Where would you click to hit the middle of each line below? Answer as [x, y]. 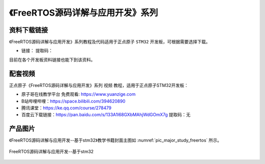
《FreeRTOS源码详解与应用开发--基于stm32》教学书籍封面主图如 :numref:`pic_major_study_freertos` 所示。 [115, 140]
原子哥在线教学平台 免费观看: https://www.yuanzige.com [79, 94]
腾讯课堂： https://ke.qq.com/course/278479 [66, 108]
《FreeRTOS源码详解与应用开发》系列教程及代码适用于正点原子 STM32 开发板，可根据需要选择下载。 [110, 42]
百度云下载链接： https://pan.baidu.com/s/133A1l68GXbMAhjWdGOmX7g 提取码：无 [106, 115]
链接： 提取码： [37, 51]
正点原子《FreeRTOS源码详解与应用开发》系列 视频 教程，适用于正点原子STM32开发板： [99, 85]
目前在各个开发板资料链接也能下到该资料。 [52, 60]
